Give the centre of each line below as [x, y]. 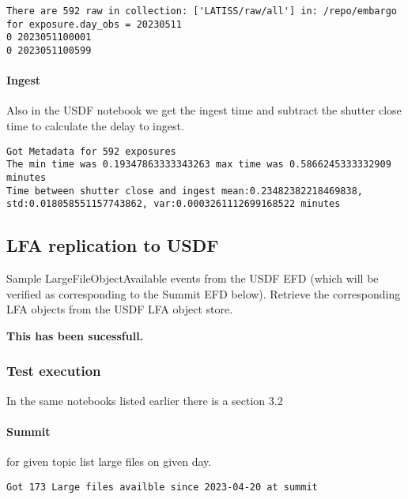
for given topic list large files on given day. [109, 461]
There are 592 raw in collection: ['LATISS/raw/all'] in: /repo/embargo [202, 11]
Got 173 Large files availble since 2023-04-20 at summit [162, 487]
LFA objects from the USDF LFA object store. [120, 309]
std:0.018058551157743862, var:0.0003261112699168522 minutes [174, 204]
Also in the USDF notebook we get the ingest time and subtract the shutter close [204, 110]
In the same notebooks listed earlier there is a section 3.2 [145, 400]
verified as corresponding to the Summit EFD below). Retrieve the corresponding [204, 293]
